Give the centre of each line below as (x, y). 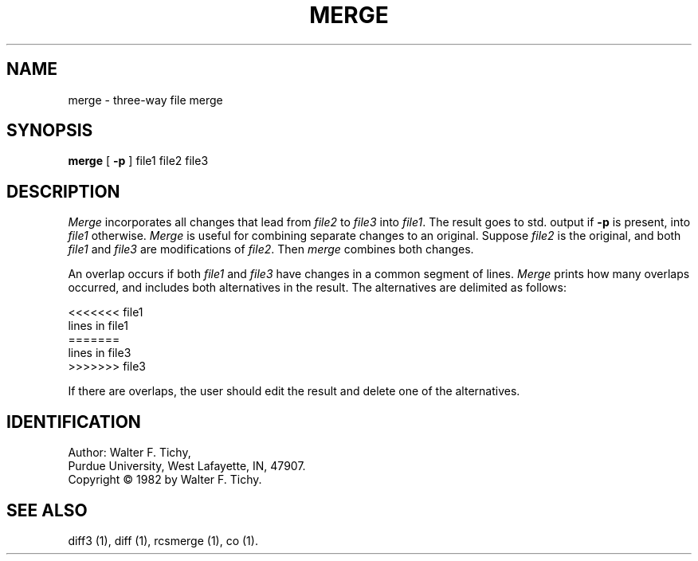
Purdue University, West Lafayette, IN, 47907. (187, 466)
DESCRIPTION (63, 191)
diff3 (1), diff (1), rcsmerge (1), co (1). (163, 540)
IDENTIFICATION (74, 422)
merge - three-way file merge (145, 100)
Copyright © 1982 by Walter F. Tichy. (165, 480)
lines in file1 (98, 326)
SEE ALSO (47, 510)
